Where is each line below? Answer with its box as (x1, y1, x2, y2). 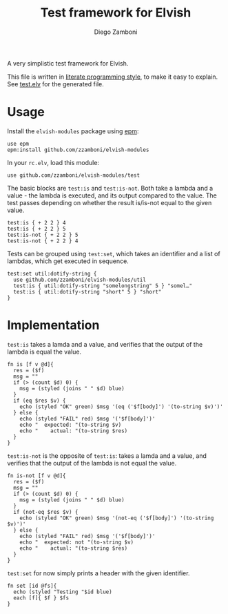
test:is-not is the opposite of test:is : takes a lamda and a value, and (7, 451, 207, 460)
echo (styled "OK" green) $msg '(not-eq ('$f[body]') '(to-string (19, 515, 214, 521)
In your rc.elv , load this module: (7, 158, 100, 166)
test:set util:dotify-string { (7, 270, 97, 277)
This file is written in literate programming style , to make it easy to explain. (7, 73, 218, 81)
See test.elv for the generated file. (7, 79, 105, 88)
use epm (7, 140, 30, 147)
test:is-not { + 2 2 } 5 (7, 231, 79, 238)
